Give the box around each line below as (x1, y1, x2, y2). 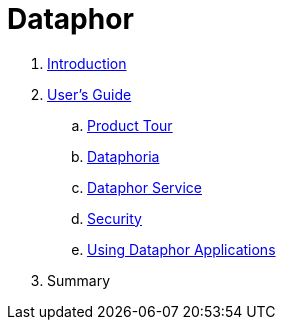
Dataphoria (87, 147, 160, 165)
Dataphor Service (87, 178, 202, 196)
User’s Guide (47, 85, 132, 103)
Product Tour (87, 116, 173, 134)
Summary (47, 271, 111, 289)
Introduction (47, 54, 127, 72)
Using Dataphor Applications (87, 240, 276, 258)
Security (87, 209, 142, 227)
